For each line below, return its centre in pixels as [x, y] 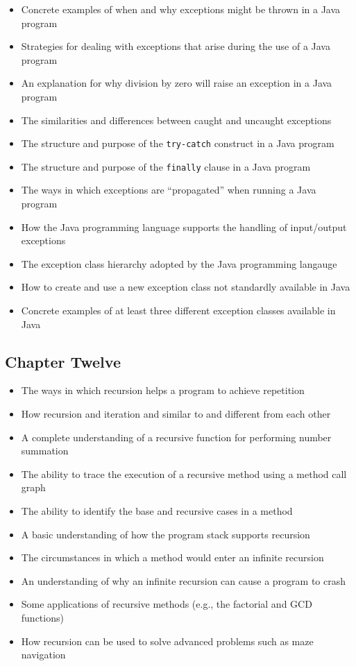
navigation [43, 655]
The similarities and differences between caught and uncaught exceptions [176, 120]
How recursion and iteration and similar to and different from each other [176, 414]
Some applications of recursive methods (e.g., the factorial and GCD [167, 604]
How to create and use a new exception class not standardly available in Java [186, 287]
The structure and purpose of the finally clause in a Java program [166, 166]
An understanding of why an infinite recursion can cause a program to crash [184, 580]
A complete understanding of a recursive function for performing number [176, 437]
